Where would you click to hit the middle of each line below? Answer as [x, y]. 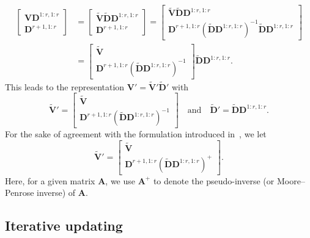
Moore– [291, 180]
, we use [120, 180]
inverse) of [56, 193]
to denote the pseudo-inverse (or [214, 180]
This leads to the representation [65, 86]
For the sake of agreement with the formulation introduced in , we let [136, 134]
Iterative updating [64, 225]
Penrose [20, 193]
